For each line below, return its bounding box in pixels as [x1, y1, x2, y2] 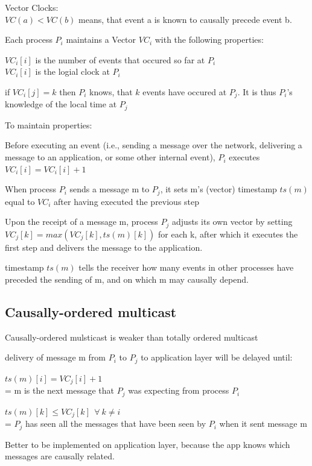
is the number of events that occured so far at [35, 53, 205, 66]
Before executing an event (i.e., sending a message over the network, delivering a [5, 139, 302, 151]
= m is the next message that [5, 384, 115, 397]
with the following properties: [154, 33, 264, 46]
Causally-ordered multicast [5, 302, 177, 321]
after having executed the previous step [54, 195, 200, 207]
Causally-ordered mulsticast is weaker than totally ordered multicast [5, 330, 258, 343]
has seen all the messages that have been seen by [25, 417, 206, 430]
